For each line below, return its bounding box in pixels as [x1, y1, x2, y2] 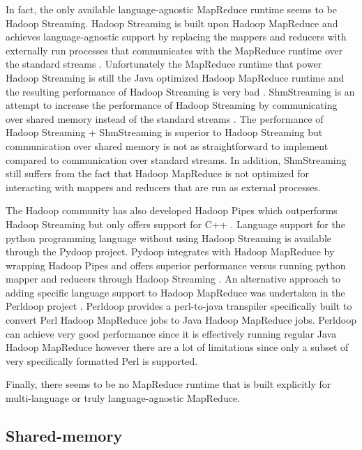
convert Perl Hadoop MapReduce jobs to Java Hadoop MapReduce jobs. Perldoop [6, 313, 356, 327]
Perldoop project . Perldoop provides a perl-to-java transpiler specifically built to [6, 299, 352, 313]
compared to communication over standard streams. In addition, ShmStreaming [6, 152, 347, 167]
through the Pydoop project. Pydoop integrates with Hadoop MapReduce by [6, 244, 335, 259]
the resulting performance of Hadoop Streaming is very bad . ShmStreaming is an [6, 84, 355, 98]
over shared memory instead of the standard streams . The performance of [6, 111, 324, 126]
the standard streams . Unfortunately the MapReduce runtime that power [6, 57, 322, 71]
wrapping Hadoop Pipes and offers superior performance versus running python [6, 257, 346, 272]
